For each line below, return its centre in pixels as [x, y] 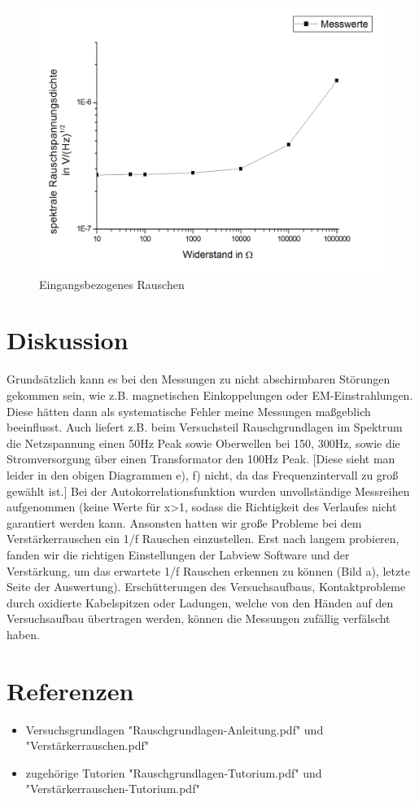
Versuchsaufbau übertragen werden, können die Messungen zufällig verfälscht [199, 618]
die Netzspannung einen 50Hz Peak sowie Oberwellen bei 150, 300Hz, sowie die [203, 443]
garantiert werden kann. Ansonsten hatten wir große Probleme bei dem [184, 522]
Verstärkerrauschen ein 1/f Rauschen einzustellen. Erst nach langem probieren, [203, 539]
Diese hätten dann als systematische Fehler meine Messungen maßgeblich [189, 411]
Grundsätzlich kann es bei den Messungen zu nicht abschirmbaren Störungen [199, 379]
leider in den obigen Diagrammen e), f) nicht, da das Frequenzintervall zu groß [203, 474]
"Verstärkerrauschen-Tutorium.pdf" [113, 789]
